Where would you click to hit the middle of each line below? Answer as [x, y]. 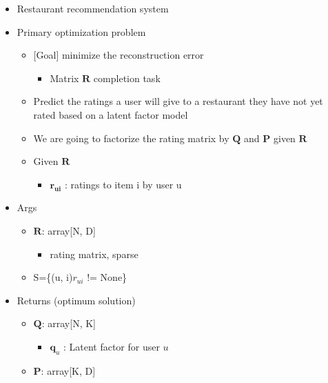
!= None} [107, 277]
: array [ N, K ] [69, 323]
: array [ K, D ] [68, 370]
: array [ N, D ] [69, 230]
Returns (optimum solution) [76, 300]
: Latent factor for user [111, 346]
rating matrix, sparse [94, 254]
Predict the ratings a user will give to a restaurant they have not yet [178, 101]
